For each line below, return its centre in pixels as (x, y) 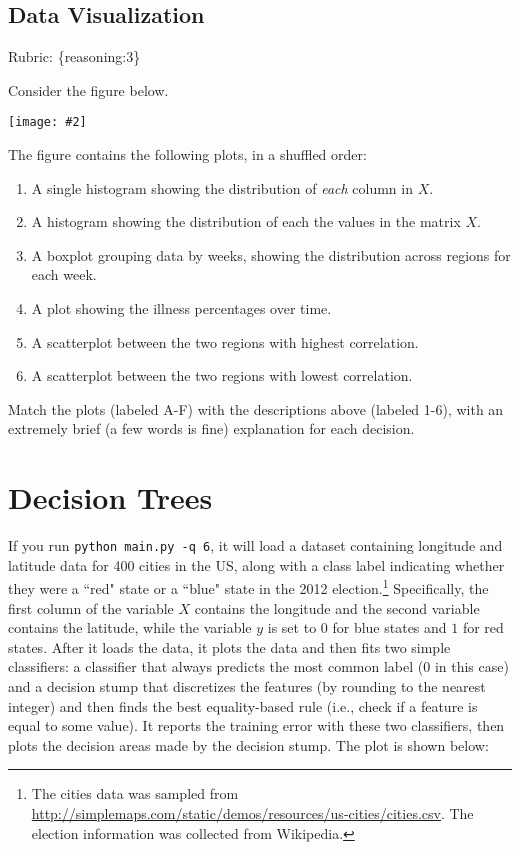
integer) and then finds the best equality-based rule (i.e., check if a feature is (243, 705)
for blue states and (389, 627)
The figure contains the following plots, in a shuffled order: (187, 154)
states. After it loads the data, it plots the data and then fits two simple (229, 646)
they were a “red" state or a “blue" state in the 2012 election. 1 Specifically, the (248, 587)
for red (483, 627)
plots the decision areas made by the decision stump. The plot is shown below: (248, 744)
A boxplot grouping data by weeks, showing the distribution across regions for (271, 254)
